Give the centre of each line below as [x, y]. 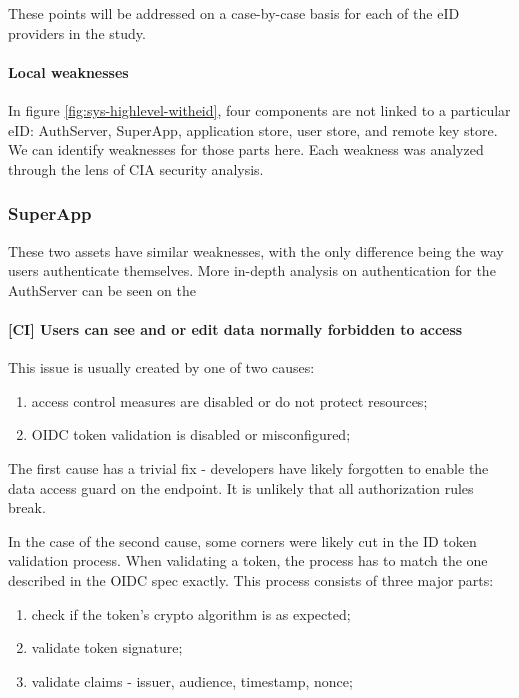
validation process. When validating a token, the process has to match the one [248, 560]
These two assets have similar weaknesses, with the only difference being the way [256, 250]
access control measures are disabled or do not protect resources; [229, 400]
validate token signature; [107, 647]
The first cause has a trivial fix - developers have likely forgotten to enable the [248, 467]
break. [27, 507]
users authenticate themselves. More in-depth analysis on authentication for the [252, 270]
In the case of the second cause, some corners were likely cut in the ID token [242, 540]
